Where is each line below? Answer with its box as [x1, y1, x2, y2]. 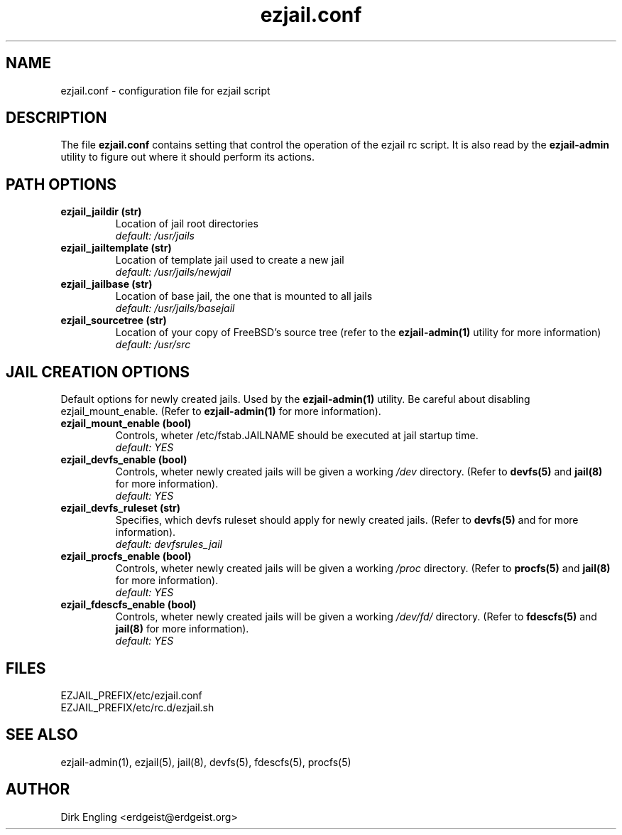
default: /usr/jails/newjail [115, 266, 231, 279]
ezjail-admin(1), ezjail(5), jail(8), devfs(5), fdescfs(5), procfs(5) [60, 755, 351, 768]
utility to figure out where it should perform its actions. [60, 151, 315, 163]
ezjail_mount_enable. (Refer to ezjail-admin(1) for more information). [60, 405, 381, 418]
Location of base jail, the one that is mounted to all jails [115, 290, 373, 303]
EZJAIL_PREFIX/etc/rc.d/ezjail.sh [60, 701, 214, 713]
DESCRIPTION [6, 109, 107, 127]
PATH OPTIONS [6, 175, 116, 193]
